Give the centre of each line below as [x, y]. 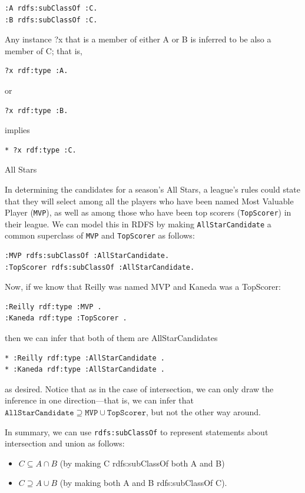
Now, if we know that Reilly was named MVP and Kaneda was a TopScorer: [143, 287]
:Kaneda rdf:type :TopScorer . [66, 318]
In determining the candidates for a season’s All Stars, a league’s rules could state [153, 189]
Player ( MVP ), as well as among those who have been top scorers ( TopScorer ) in [148, 212]
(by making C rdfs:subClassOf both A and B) [142, 463]
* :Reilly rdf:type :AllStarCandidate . [85, 358]
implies [17, 130]
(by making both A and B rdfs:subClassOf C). [143, 483]
